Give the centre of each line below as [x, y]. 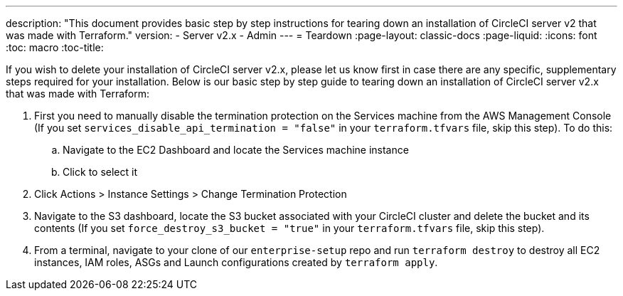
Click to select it [100, 172]
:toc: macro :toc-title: [55, 47]
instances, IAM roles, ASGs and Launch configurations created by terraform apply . [236, 262]
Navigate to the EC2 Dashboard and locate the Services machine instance [236, 150]
